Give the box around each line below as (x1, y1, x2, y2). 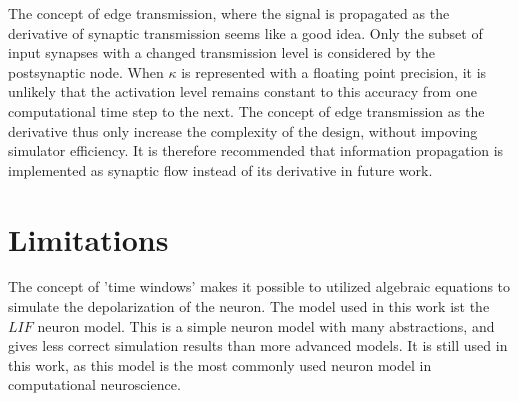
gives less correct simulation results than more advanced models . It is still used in (8, 335, 508, 356)
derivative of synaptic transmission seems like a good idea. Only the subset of (8, 22, 483, 43)
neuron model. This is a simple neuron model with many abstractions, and (37, 315, 495, 336)
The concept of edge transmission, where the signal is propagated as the (8, 3, 450, 23)
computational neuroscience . (8, 374, 181, 395)
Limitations (8, 218, 169, 259)
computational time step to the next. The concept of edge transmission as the (8, 100, 485, 121)
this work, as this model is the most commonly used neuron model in (8, 354, 432, 375)
